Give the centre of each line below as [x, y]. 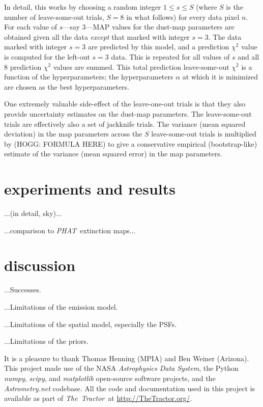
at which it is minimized [220, 77]
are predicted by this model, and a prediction [158, 47]
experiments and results [90, 189]
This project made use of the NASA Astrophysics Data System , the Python [121, 368]
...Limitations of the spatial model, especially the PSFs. [91, 324]
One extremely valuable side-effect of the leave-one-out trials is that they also [125, 104]
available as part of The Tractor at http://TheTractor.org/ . [98, 398]
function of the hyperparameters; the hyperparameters [89, 77]
